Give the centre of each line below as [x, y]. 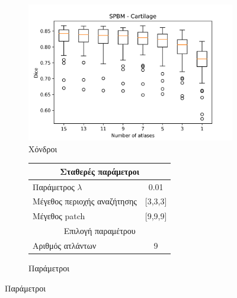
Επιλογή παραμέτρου [100, 231]
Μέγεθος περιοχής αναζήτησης [85, 201]
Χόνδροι [43, 148]
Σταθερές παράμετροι [100, 171]
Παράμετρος [54, 186]
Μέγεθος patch [59, 216]
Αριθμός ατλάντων [65, 246]
